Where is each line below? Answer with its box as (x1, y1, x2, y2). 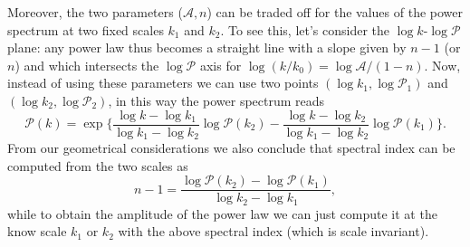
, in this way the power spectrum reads (108, 90, 325, 109)
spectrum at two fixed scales (7, 20, 164, 39)
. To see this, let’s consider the (220, 20, 390, 39)
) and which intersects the (14, 55, 159, 74)
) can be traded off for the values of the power (206, 3, 464, 21)
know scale (7, 222, 67, 241)
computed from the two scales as (7, 156, 188, 175)
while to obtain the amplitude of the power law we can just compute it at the (7, 204, 437, 223)
